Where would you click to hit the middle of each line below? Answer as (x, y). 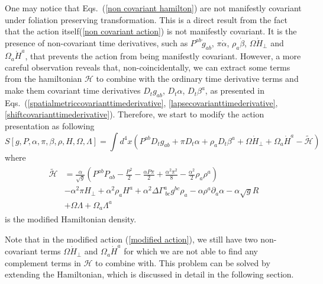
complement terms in (43, 262)
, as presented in (235, 90)
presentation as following (50, 126)
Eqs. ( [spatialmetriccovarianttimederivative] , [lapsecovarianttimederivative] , (141, 102)
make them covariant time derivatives (73, 90)
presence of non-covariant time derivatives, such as (96, 42)
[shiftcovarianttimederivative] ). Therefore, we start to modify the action (135, 114)
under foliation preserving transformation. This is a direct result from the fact (146, 19)
